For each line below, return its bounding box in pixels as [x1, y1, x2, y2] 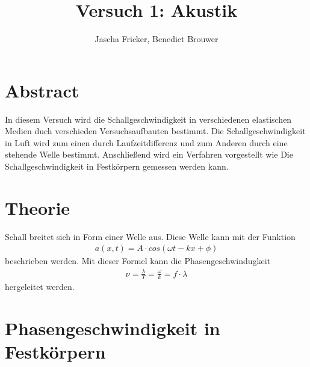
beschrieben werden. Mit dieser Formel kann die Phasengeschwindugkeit [5, 254, 271, 267]
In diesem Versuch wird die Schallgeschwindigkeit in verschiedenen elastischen [5, 113, 292, 125]
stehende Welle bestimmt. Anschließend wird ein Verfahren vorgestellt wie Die [5, 148, 293, 161]
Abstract [5, 78, 79, 102]
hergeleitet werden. [5, 280, 75, 293]
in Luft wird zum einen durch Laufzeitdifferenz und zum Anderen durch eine [5, 136, 288, 149]
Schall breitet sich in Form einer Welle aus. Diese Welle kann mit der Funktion [5, 230, 296, 242]
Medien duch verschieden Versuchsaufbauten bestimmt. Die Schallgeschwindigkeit [5, 125, 306, 137]
